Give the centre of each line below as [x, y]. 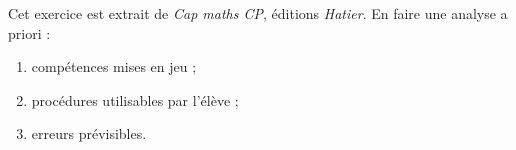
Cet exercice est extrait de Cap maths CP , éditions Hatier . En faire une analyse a [258, 13]
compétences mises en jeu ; [114, 66]
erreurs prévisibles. [89, 133]
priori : [29, 32]
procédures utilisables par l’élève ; [135, 99]
